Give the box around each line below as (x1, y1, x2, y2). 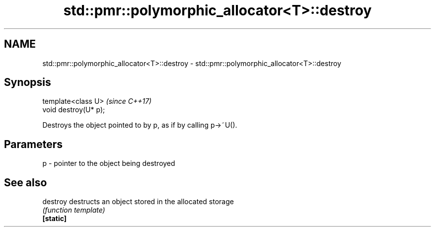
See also (4, 176, 47, 189)
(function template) (42, 206, 105, 215)
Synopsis (4, 76, 51, 89)
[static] (42, 214, 67, 223)
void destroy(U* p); (42, 105, 105, 114)
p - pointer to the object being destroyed (42, 159, 175, 168)
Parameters (4, 138, 63, 151)
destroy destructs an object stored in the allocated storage (42, 197, 234, 206)
